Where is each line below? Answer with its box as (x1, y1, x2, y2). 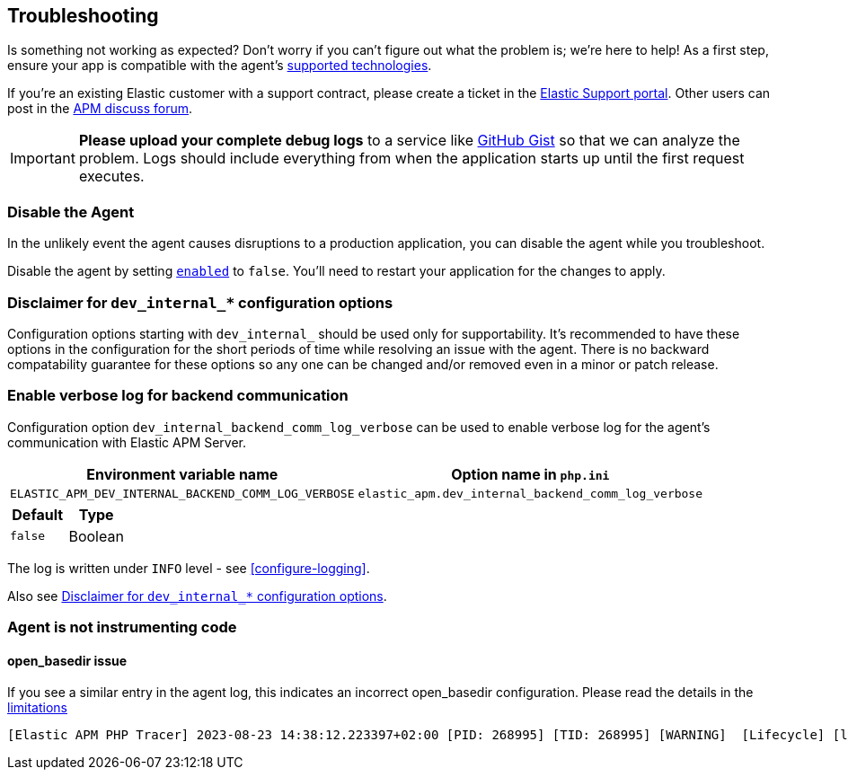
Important (10, 149, 75, 168)
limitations (7, 700, 67, 716)
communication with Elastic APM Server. (7, 434, 247, 450)
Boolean (68, 526, 124, 545)
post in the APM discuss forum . (7, 101, 192, 117)
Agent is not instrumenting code (7, 618, 237, 637)
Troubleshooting (7, 4, 159, 27)
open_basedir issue (7, 652, 128, 668)
